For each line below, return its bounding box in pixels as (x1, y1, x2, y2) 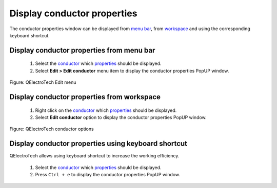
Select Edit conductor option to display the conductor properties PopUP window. (35, 114, 207, 120)
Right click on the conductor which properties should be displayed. (35, 107, 177, 113)
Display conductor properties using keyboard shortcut (9, 139, 187, 148)
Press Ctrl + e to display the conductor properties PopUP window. (35, 172, 181, 177)
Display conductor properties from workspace (9, 92, 161, 101)
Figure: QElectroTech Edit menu (9, 79, 76, 85)
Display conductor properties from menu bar (9, 46, 155, 55)
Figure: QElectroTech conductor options (9, 126, 94, 132)
